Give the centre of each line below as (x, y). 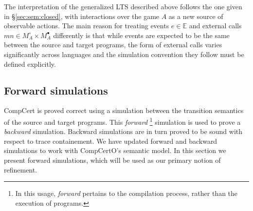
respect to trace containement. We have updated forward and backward (111, 141)
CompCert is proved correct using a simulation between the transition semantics (124, 110)
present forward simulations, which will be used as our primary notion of (112, 160)
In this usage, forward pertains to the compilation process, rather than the (126, 193)
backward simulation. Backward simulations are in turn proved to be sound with (123, 131)
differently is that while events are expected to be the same (141, 35)
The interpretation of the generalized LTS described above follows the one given (123, 6)
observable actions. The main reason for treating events (87, 26)
